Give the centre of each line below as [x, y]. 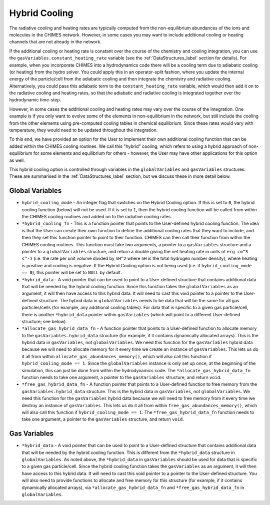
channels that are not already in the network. [55, 42]
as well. [17, 160]
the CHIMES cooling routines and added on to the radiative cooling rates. [97, 217]
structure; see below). [44, 321]
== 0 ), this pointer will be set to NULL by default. [72, 273]
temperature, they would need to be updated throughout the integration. [83, 130]
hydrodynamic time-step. [35, 100]
